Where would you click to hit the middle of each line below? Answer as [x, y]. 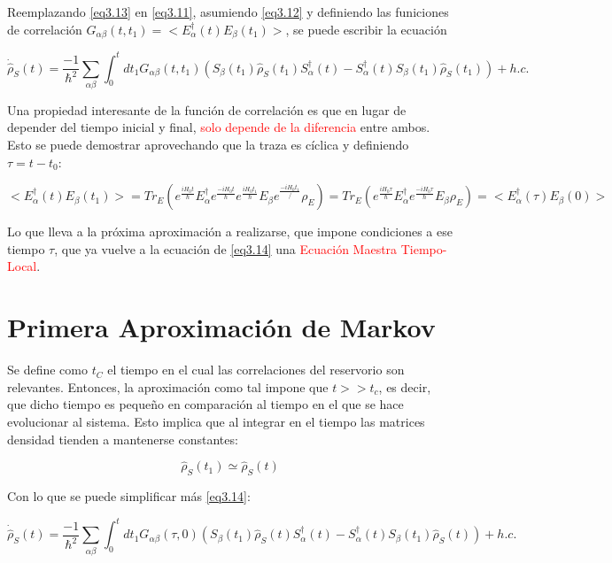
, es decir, [405, 386]
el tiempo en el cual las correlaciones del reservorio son [256, 370]
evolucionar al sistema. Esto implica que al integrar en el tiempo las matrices [216, 421]
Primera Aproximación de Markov [221, 327]
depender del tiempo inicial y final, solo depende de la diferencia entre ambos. [219, 127]
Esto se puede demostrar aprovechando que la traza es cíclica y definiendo [208, 145]
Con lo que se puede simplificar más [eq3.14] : [129, 496]
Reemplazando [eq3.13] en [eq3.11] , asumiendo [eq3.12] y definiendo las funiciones [228, 12]
